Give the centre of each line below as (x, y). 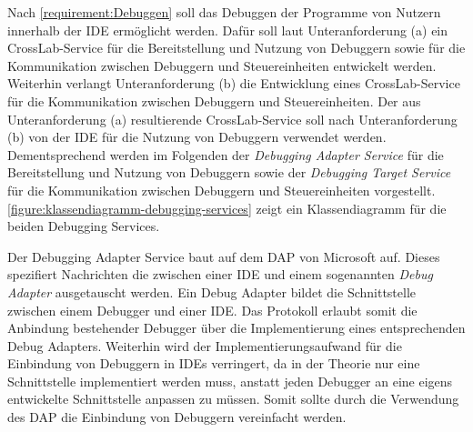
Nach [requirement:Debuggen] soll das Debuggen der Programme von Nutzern (224, 12)
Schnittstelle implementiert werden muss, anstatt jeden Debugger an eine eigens (230, 381)
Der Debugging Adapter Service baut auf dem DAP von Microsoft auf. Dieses (224, 256)
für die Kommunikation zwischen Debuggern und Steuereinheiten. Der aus (214, 100)
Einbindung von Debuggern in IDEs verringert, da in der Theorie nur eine (214, 363)
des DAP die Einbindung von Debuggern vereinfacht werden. (177, 417)
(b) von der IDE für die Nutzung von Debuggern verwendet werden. (197, 137)
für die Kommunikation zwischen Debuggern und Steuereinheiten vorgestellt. (221, 190)
